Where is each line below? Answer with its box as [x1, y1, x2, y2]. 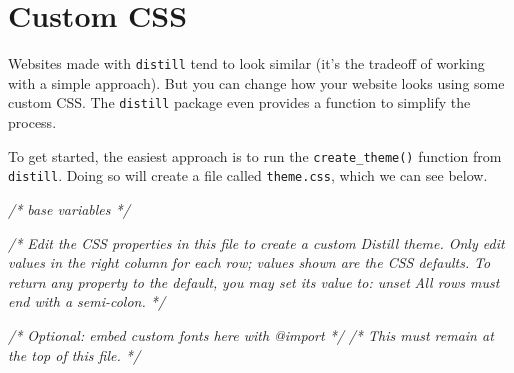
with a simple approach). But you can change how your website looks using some [8, 72, 505, 93]
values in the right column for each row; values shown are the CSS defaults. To [8, 252, 491, 273]
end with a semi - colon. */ [8, 291, 166, 312]
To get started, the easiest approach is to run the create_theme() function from [8, 145, 502, 166]
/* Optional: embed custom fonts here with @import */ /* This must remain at [8, 324, 494, 345]
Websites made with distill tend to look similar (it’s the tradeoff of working [8, 53, 485, 74]
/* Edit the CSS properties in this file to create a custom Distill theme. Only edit [8, 232, 505, 253]
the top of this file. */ [8, 344, 141, 365]
